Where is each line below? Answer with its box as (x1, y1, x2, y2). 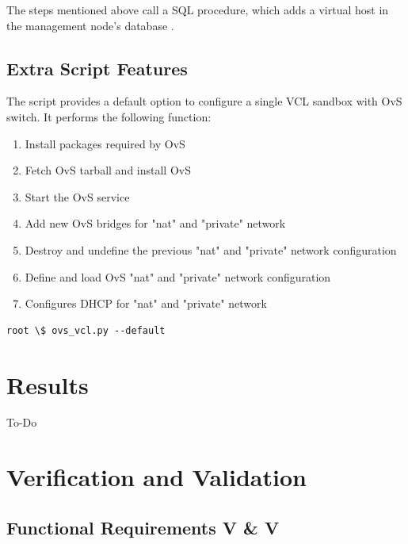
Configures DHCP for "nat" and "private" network (25, 295, 267, 312)
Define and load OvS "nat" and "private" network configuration (25, 268, 331, 285)
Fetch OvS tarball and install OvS (25, 162, 191, 178)
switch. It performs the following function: (6, 108, 212, 125)
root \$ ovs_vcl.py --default (6, 324, 166, 336)
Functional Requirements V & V (6, 515, 280, 539)
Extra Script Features (6, 56, 188, 80)
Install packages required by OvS (25, 135, 185, 151)
